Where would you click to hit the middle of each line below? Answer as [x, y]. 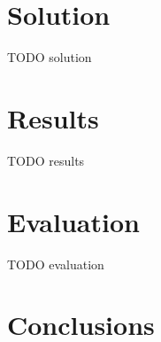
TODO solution [50, 57]
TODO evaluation [56, 264]
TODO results [46, 160]
